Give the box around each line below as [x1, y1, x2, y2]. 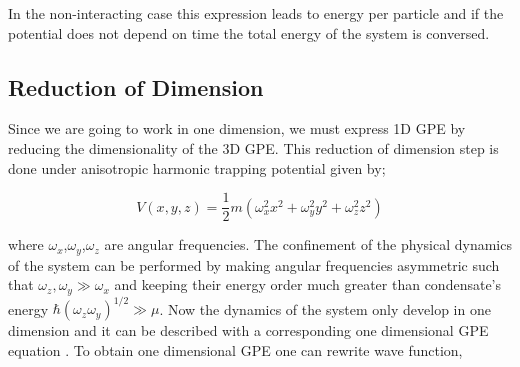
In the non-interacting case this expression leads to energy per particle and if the [8, 3, 504, 23]
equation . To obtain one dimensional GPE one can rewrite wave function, [8, 339, 463, 360]
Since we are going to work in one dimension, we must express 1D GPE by [8, 118, 466, 139]
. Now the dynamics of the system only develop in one [159, 298, 491, 319]
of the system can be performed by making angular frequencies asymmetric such [8, 254, 500, 275]
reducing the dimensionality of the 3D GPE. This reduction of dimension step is [8, 137, 499, 158]
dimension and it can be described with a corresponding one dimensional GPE [8, 320, 489, 341]
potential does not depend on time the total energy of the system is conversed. [8, 22, 490, 43]
